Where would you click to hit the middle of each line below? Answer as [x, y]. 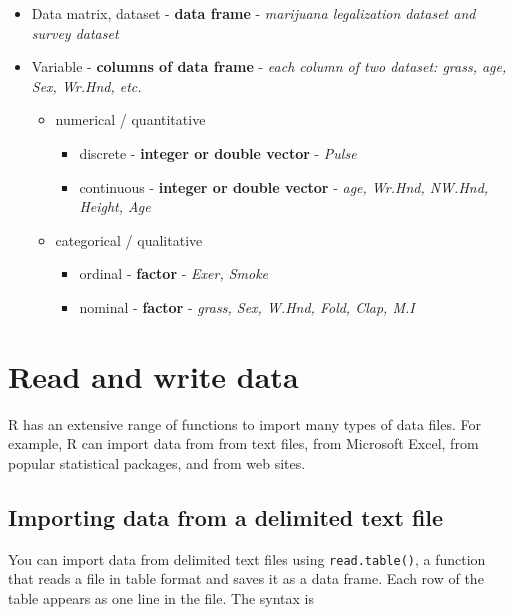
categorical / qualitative [129, 239]
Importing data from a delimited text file [226, 516]
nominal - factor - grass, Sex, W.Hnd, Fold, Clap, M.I [247, 306]
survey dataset [75, 32]
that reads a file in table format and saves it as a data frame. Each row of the [246, 578]
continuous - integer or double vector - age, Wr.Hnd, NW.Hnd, [284, 186]
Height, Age [115, 206]
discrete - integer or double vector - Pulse [218, 152]
